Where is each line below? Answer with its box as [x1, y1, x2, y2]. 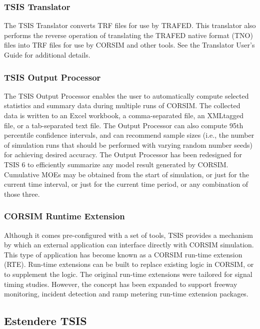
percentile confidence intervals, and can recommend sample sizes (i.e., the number [4, 130, 254, 140]
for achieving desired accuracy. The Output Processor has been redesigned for [4, 149, 242, 160]
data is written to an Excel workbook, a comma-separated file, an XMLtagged [4, 110, 243, 120]
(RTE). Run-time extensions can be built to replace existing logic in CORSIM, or [4, 259, 254, 269]
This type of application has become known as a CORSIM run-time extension [4, 249, 242, 259]
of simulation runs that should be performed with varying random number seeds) [4, 139, 252, 150]
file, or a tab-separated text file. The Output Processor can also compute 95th [4, 120, 243, 130]
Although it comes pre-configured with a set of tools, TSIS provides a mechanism [4, 229, 253, 240]
